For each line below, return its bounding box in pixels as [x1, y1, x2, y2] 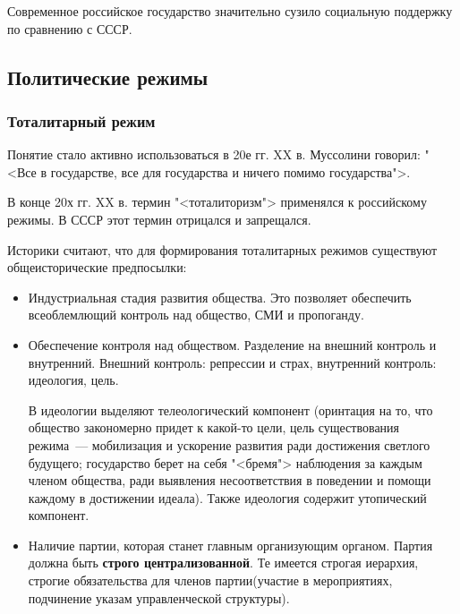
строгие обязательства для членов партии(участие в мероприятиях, [28, 571, 393, 590]
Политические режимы [7, 63, 209, 90]
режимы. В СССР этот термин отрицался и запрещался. [7, 209, 311, 228]
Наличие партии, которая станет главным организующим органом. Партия [28, 535, 433, 554]
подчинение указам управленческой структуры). [28, 588, 290, 607]
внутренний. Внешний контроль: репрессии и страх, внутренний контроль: [28, 353, 437, 371]
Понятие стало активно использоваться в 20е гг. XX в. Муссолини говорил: [7, 145, 421, 164]
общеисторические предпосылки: [7, 258, 187, 277]
